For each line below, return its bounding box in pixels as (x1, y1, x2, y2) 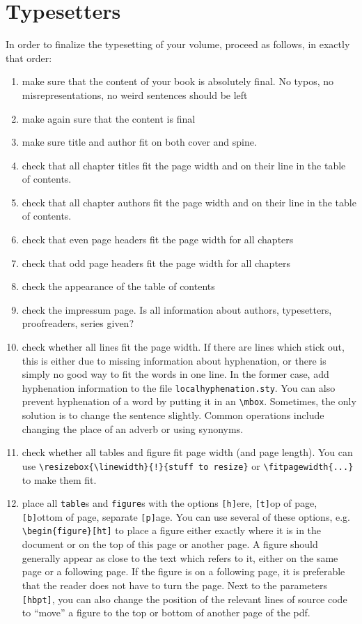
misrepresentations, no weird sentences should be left (22, 87, 248, 102)
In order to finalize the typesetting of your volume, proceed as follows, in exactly (6, 37, 350, 52)
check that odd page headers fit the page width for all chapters (22, 255, 291, 270)
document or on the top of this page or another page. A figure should (22, 537, 318, 551)
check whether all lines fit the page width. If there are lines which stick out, (22, 340, 345, 354)
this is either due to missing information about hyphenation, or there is (22, 353, 326, 367)
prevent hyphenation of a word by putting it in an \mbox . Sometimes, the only (22, 394, 356, 409)
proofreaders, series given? (22, 316, 134, 330)
